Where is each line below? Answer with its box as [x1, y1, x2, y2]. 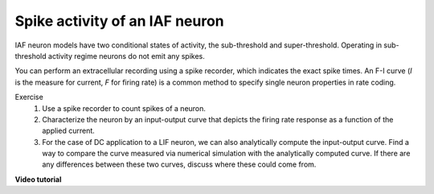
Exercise [14, 93, 43, 102]
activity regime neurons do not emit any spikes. [48, 51, 205, 60]
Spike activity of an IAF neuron [14, 12, 224, 30]
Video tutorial [14, 174, 62, 184]
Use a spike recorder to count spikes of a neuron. [42, 103, 207, 113]
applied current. [42, 126, 96, 136]
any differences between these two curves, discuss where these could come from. [42, 159, 317, 169]
